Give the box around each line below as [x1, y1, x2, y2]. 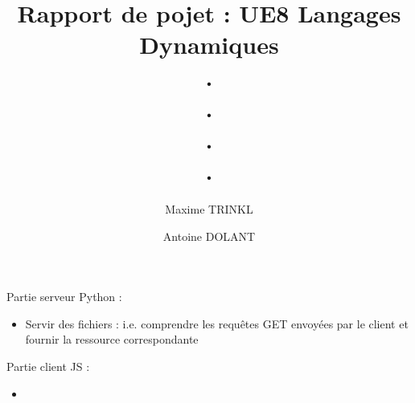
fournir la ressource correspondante [25, 331, 199, 348]
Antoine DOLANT [162, 227, 256, 244]
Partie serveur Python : [6, 288, 122, 305]
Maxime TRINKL [165, 201, 253, 218]
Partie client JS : [6, 358, 90, 375]
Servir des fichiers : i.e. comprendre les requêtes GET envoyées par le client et [25, 315, 409, 332]
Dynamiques [139, 28, 279, 61]
